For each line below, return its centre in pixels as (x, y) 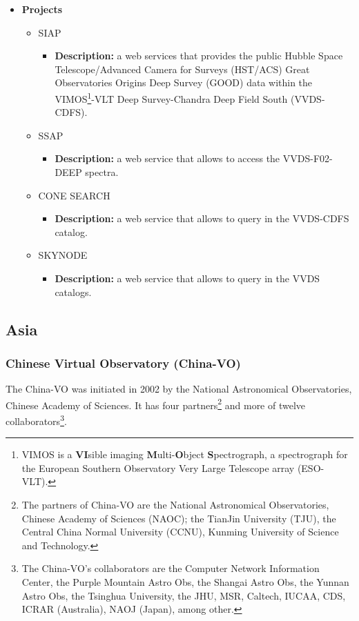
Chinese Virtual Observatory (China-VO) (123, 363)
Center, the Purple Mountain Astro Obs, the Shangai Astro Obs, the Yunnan (185, 582)
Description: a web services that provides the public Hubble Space (199, 56)
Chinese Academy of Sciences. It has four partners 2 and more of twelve (156, 404)
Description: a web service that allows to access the (167, 158)
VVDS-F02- (308, 158)
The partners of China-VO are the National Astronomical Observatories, (175, 505)
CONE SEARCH (74, 195)
